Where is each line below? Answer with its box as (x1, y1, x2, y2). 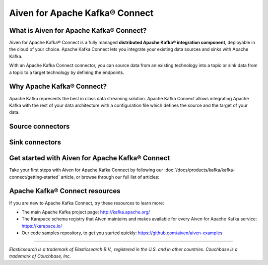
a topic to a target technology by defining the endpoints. (9, 69, 124, 75)
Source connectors (9, 122, 70, 131)
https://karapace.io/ (21, 223, 62, 229)
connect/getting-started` (9, 174, 60, 180)
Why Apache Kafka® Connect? (9, 82, 107, 91)
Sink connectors (9, 138, 62, 146)
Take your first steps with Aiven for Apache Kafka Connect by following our (9, 167, 163, 173)
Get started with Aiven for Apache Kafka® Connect (9, 154, 170, 162)
